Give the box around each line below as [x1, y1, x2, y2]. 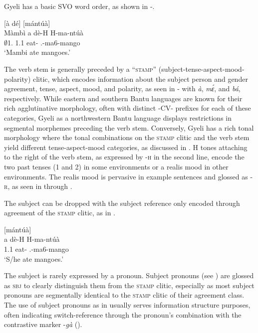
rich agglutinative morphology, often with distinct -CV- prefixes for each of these [4, 103, 251, 113]
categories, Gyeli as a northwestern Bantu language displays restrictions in [4, 112, 232, 123]
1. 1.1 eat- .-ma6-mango [7, 37, 80, 47]
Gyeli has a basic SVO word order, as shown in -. [4, 1, 155, 11]
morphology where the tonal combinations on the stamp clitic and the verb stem [4, 132, 250, 143]
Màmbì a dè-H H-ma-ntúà [4, 27, 84, 38]
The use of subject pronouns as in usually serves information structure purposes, [4, 300, 251, 310]
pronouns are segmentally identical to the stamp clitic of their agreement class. [4, 290, 245, 300]
